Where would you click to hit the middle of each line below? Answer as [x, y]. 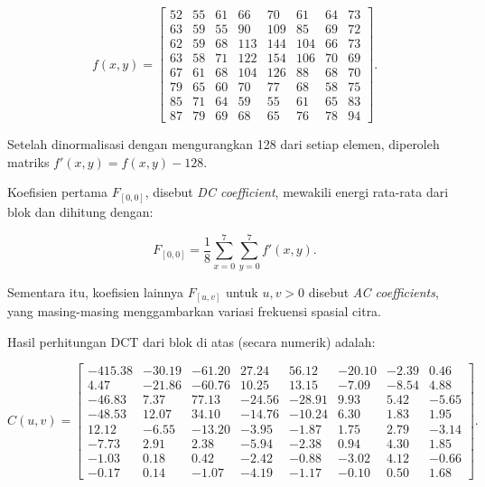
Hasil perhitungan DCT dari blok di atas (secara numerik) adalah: [191, 341]
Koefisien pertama [57, 192]
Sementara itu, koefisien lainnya [95, 291]
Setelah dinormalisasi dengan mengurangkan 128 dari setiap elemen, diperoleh [224, 144]
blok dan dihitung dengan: [80, 211]
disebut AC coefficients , [373, 291]
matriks [28, 161]
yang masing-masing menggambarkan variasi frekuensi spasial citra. [195, 311]
